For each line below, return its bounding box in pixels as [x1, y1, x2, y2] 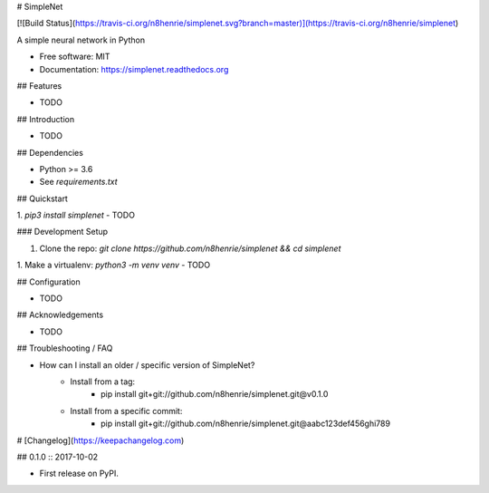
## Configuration [16, 276, 81, 287]
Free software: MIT [39, 51, 110, 63]
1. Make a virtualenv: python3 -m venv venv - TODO [16, 259, 211, 271]
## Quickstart [16, 193, 68, 204]
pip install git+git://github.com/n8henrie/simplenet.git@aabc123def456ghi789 [101, 418, 391, 430]
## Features [16, 80, 62, 91]
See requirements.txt [39, 177, 118, 188]
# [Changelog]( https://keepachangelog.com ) [16, 435, 185, 446]
